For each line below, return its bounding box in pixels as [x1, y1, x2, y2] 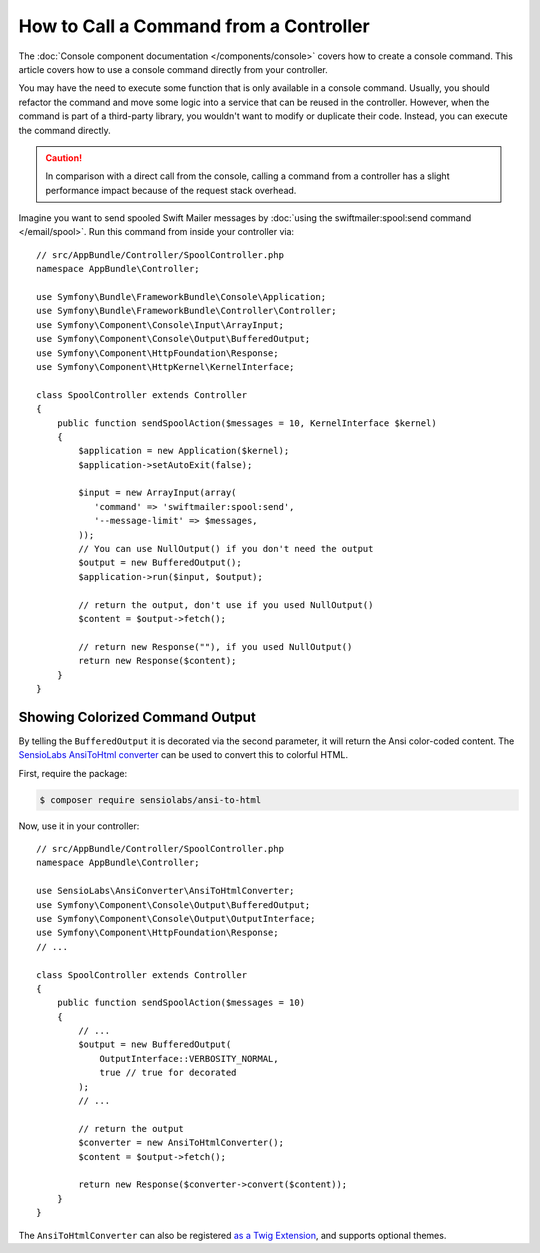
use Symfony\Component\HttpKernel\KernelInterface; [36, 361, 295, 372]
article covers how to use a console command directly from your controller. [18, 63, 329, 75]
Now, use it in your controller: [18, 820, 140, 832]
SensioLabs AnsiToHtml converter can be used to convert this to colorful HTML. [18, 749, 349, 761]
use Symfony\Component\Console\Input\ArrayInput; [36, 319, 285, 330]
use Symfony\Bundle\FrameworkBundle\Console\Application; [36, 291, 327, 303]
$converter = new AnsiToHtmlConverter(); [78, 1137, 285, 1149]
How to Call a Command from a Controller [18, 15, 370, 37]
